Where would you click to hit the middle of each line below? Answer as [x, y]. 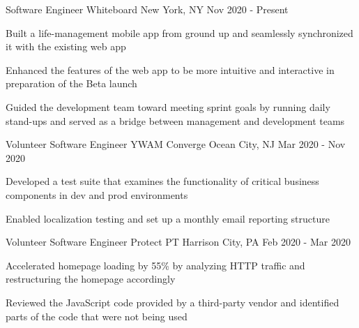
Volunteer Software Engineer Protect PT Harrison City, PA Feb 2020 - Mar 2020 [178, 242]
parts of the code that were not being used [97, 316]
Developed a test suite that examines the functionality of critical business [162, 181]
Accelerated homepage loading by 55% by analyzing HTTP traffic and [155, 265]
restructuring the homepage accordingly [91, 279]
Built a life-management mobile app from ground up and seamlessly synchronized [179, 32]
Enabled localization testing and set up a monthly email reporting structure [168, 218]
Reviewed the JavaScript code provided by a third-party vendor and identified [173, 302]
